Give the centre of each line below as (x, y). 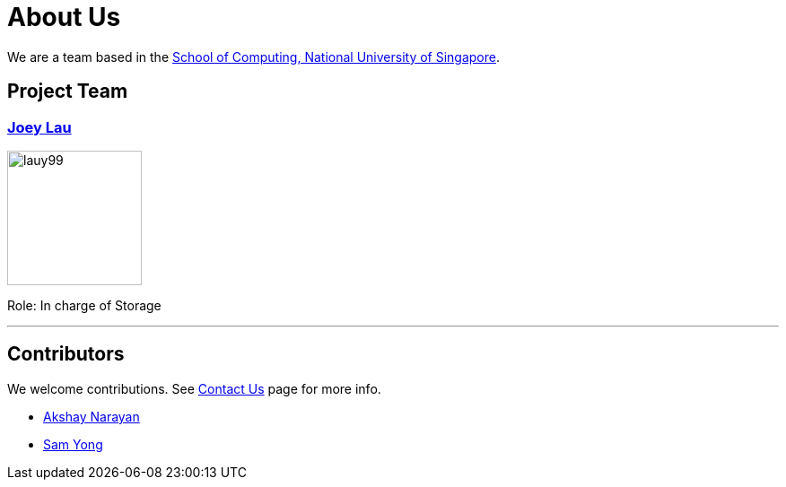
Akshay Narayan (92, 416)
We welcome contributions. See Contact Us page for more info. (194, 388)
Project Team (68, 91)
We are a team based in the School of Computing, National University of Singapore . (254, 57)
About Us (64, 17)
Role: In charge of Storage (84, 305)
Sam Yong (73, 444)
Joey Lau (39, 127)
